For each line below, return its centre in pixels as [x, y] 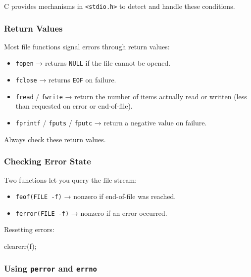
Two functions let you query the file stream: [71, 179]
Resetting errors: [29, 229]
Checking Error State [48, 161]
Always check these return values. [55, 139]
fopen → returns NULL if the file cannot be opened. [93, 63]
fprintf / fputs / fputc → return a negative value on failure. [111, 123]
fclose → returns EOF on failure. [66, 80]
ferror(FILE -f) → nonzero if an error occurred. [91, 213]
